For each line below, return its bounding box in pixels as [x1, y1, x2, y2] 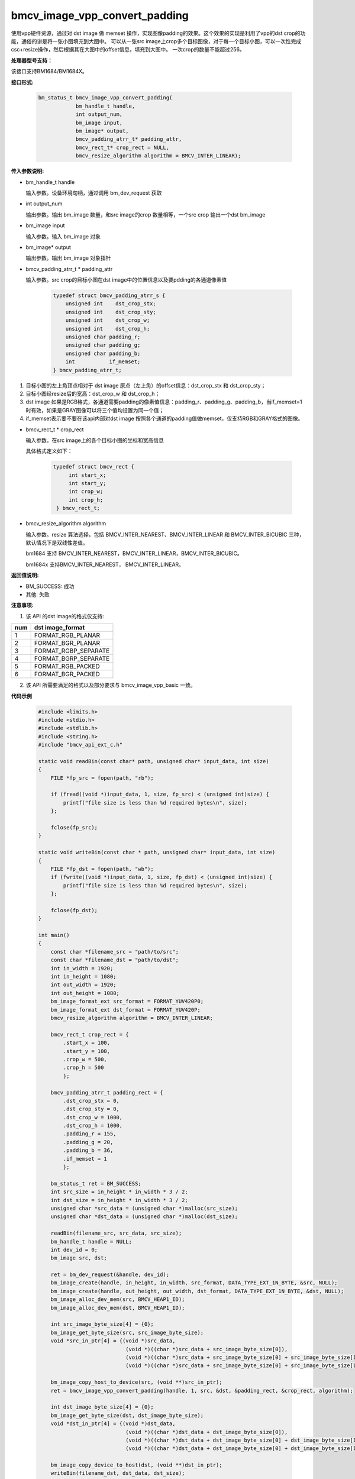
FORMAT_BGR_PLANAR [34, 639, 101, 647]
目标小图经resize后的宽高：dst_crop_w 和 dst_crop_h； [25, 390, 160, 397]
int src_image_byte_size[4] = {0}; [50, 1321, 154, 1328]
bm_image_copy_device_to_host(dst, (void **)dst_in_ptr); [50, 1462, 222, 1468]
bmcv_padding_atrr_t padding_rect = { [50, 1089, 163, 1096]
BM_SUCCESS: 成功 [25, 583, 75, 590]
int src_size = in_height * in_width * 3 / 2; [50, 1189, 189, 1195]
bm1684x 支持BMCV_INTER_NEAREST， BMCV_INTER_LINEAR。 [25, 561, 185, 568]
